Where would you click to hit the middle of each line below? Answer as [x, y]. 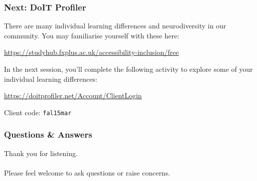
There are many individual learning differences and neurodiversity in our [115, 26]
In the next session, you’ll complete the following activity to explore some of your [128, 69]
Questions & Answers [48, 134]
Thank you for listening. [41, 153]
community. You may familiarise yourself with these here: [92, 35]
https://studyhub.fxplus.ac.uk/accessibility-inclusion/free [92, 52]
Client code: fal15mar [38, 112]
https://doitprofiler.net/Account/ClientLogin [73, 95]
